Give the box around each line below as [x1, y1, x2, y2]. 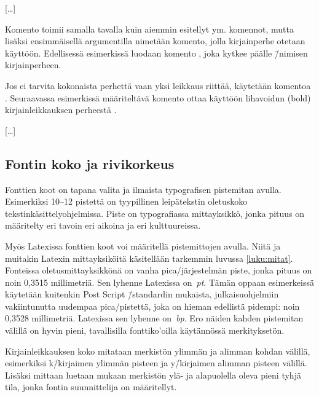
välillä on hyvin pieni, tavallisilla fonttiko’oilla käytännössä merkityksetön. [5, 324, 285, 337]
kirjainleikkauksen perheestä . [5, 103, 117, 116]
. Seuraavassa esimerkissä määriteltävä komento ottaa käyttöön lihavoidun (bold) [5, 91, 311, 104]
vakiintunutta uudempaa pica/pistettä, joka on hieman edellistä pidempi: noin [5, 299, 300, 312]
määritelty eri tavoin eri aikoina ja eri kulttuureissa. [5, 219, 201, 232]
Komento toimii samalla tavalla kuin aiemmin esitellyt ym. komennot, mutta [5, 22, 294, 35]
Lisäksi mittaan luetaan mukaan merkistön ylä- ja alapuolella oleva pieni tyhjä [5, 368, 301, 381]
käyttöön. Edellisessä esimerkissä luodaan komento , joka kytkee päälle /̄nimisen [5, 46, 308, 59]
